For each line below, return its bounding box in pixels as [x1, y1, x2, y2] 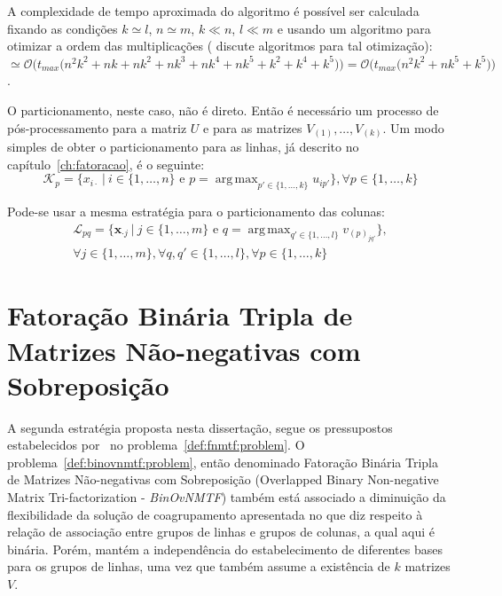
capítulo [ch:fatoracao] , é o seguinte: [7, 154, 205, 173]
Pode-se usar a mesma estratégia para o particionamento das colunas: [7, 202, 385, 221]
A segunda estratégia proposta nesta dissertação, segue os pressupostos [7, 418, 393, 436]
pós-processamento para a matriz [7, 118, 187, 137]
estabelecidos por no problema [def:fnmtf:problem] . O [7, 435, 305, 454]
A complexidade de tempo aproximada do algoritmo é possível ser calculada [7, 2, 420, 20]
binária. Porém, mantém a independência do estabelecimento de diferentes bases [7, 539, 443, 558]
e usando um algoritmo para [277, 19, 431, 37]
